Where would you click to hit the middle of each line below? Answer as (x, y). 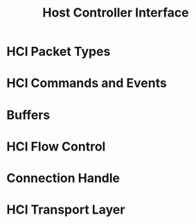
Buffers (28, 115)
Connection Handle (63, 178)
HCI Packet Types (59, 52)
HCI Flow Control (56, 146)
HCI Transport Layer (66, 210)
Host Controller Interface (116, 13)
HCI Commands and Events (87, 83)
